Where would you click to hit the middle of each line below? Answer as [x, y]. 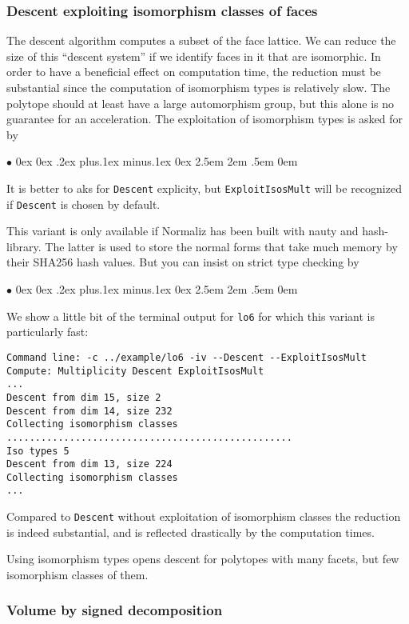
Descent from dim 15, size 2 [84, 397]
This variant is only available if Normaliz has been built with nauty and [183, 231]
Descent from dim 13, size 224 [89, 464]
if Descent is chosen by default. [83, 204]
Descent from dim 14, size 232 [89, 411]
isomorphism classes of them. [77, 574]
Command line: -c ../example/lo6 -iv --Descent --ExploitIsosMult [187, 357]
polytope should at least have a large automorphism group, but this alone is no [201, 103]
